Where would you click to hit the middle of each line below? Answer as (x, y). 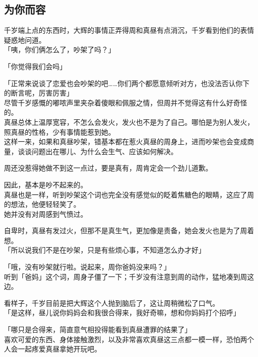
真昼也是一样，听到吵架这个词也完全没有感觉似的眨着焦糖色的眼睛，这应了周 (129, 194)
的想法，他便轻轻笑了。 (42, 204)
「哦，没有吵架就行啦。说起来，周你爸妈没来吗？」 (87, 267)
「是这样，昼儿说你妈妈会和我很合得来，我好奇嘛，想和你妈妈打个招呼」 (122, 312)
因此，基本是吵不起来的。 (46, 184)
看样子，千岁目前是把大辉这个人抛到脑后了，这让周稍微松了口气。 (112, 303)
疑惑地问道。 (25, 40)
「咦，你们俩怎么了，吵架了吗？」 (60, 49)
